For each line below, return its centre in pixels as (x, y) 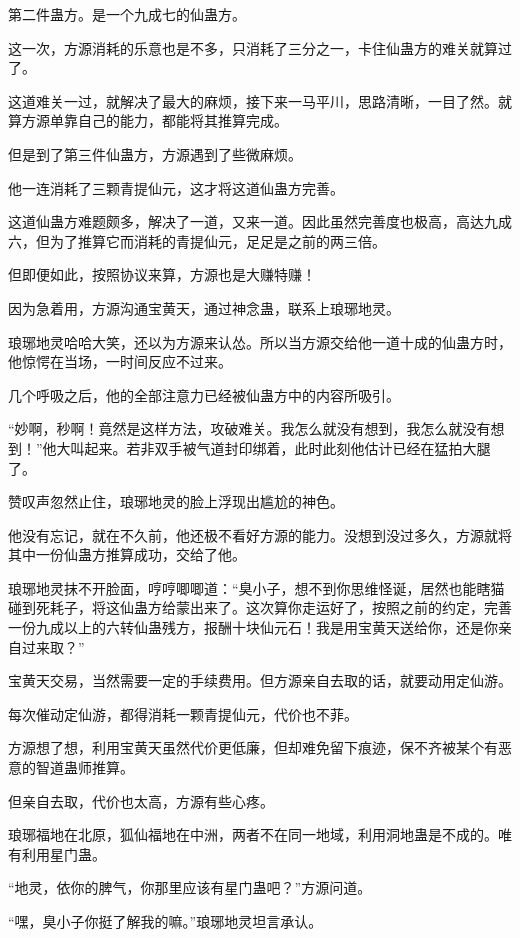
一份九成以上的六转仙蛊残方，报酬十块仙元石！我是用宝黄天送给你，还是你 (253, 627)
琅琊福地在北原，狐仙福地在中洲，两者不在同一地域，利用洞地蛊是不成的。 (253, 834)
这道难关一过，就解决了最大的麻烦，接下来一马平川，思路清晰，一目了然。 (253, 100)
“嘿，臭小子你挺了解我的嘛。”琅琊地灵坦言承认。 (165, 921)
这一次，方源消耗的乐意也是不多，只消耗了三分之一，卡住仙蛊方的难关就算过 (260, 47)
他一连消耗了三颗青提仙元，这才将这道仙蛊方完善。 (176, 187)
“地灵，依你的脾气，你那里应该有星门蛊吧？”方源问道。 (190, 887)
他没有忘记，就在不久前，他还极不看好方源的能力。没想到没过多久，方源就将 (260, 534)
